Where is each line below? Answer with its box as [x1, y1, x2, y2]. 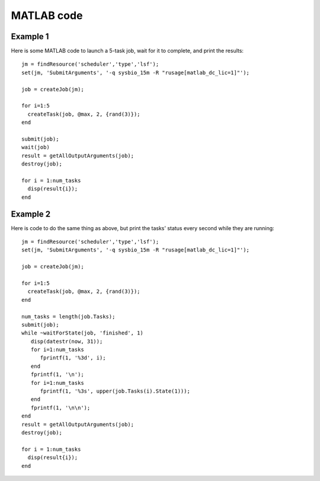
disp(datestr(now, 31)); [30, 338, 103, 345]
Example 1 [11, 31, 49, 42]
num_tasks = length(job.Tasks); [21, 313, 116, 320]
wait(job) [21, 144, 50, 151]
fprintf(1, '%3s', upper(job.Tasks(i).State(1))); [40, 388, 191, 394]
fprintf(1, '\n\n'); [30, 404, 91, 411]
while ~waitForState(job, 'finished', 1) [21, 330, 143, 336]
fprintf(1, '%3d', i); [40, 355, 106, 361]
